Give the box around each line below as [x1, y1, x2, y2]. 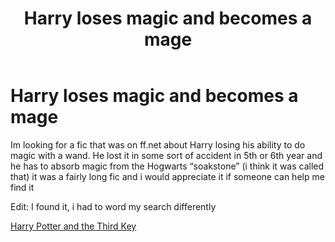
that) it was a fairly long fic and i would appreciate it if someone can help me [10, 170, 325, 182]
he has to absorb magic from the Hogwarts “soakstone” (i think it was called [10, 160, 325, 172]
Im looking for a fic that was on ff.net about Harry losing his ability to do [10, 138, 306, 151]
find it [10, 181, 35, 193]
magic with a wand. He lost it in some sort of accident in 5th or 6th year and [10, 149, 323, 161]
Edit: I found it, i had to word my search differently [10, 200, 217, 212]
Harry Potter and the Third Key [10, 220, 137, 232]
